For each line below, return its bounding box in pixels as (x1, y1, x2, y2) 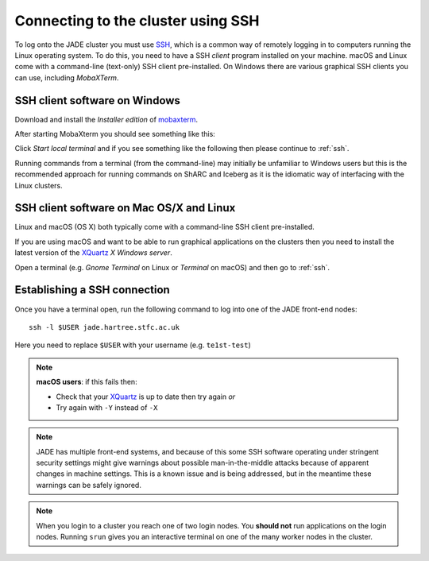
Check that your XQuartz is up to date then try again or (56, 392, 236, 401)
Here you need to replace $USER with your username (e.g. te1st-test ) (14, 340, 252, 350)
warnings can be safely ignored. (36, 480, 142, 489)
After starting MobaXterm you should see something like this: (14, 130, 216, 139)
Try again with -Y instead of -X (56, 402, 158, 412)
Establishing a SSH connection (14, 283, 170, 297)
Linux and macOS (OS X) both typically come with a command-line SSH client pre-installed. (14, 222, 315, 232)
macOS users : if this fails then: (36, 377, 138, 387)
